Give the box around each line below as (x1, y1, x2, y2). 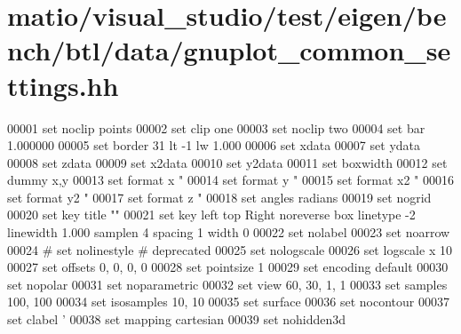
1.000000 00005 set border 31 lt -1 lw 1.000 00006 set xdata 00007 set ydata (7, 136, 421, 155)
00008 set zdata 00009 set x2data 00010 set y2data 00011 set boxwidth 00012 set (7, 153, 448, 171)
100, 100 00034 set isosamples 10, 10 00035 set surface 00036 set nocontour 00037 (7, 292, 449, 311)
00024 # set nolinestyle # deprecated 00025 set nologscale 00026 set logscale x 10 (7, 240, 452, 258)
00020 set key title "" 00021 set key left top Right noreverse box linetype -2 (7, 205, 416, 224)
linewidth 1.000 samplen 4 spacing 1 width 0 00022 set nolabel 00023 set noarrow (7, 223, 450, 242)
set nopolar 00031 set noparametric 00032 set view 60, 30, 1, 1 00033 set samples (7, 274, 448, 293)
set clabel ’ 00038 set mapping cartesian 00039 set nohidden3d (7, 310, 346, 329)
